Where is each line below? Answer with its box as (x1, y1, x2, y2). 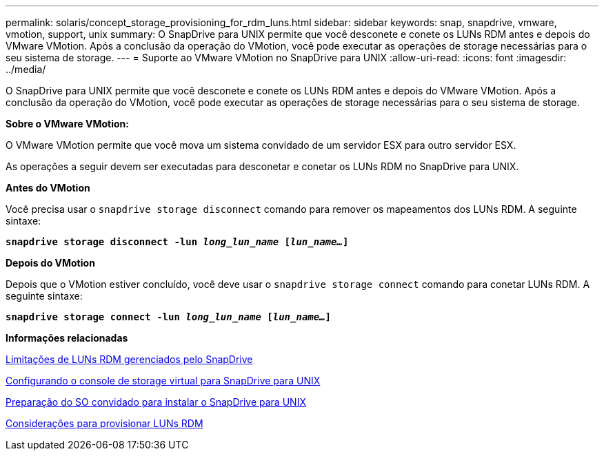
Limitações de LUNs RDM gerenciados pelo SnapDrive (6, 353, 253, 365)
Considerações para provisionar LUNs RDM (6, 417, 203, 429)
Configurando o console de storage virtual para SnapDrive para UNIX (6, 375, 321, 386)
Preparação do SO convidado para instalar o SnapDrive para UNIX (6, 396, 306, 408)
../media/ (6, 63, 46, 75)
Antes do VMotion (6, 182, 90, 194)
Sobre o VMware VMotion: (6, 118, 129, 129)
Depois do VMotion (6, 257, 95, 269)
